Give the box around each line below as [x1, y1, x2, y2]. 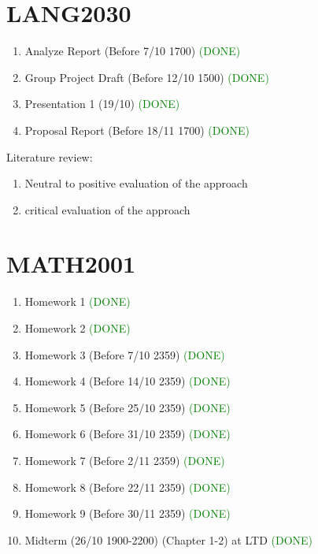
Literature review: [6, 148, 93, 165]
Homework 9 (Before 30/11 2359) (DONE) [24, 505, 231, 522]
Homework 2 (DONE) [24, 320, 131, 336]
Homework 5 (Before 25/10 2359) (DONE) [24, 399, 231, 415]
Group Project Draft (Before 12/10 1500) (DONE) [24, 69, 269, 85]
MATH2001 [6, 247, 136, 280]
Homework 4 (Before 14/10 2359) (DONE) [24, 373, 231, 389]
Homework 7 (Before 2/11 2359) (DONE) [24, 452, 225, 468]
